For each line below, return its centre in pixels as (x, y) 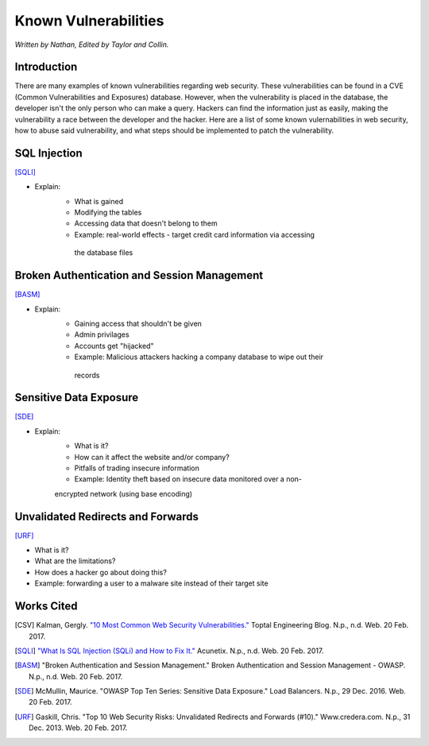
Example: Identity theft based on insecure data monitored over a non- (188, 479)
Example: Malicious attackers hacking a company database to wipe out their (199, 357)
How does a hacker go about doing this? (100, 572)
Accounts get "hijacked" (114, 346)
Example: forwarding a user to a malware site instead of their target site (152, 583)
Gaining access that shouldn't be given (138, 323)
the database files (104, 253)
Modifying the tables (108, 213)
